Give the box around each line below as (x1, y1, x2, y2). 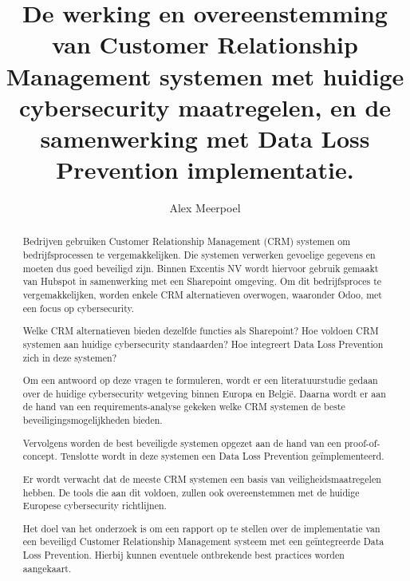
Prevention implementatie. (56, 153, 354, 186)
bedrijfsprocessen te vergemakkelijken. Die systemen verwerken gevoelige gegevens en (22, 248, 376, 262)
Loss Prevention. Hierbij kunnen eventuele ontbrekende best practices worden (22, 548, 345, 562)
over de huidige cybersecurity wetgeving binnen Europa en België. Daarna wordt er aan (22, 386, 386, 400)
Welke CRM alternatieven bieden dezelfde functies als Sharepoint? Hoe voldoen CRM (22, 324, 379, 338)
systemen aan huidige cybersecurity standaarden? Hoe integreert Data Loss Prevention (22, 337, 384, 350)
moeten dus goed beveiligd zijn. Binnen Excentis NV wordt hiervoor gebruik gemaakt (22, 261, 379, 275)
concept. (22, 449, 57, 463)
